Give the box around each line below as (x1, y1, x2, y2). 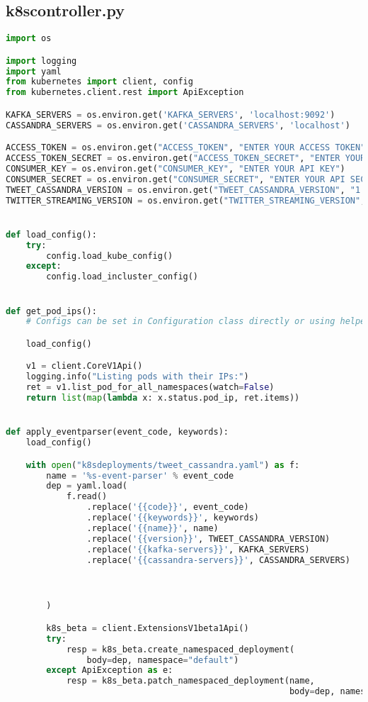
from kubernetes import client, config (6, 77, 193, 87)
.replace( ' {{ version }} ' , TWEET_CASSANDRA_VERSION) (86, 533, 330, 544)
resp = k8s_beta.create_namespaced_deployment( (66, 644, 295, 654)
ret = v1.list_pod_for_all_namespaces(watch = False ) (25, 382, 275, 393)
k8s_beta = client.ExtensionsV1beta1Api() (46, 623, 249, 633)
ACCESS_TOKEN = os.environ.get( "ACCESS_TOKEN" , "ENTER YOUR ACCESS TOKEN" (6, 143, 366, 153)
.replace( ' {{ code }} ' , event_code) (86, 502, 249, 513)
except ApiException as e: (46, 665, 173, 676)
